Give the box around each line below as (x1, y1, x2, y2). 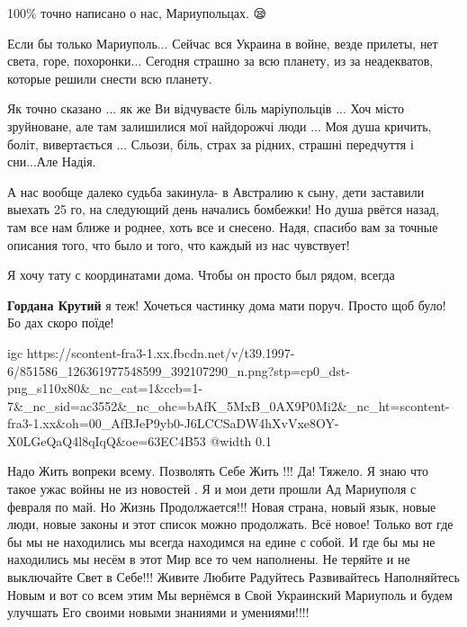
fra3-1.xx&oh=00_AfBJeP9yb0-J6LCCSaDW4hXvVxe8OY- (7, 414, 339, 433)
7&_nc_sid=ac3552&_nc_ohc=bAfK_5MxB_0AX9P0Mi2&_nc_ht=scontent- (7, 396, 450, 415)
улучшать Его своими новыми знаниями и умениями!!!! (7, 603, 310, 622)
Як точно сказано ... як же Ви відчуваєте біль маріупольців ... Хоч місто (7, 99, 404, 118)
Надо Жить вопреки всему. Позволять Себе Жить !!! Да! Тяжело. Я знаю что (7, 461, 429, 480)
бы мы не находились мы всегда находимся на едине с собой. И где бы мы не (7, 532, 436, 551)
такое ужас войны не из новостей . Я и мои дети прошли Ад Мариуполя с (7, 479, 417, 498)
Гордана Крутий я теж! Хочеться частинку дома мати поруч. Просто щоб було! (7, 295, 446, 314)
